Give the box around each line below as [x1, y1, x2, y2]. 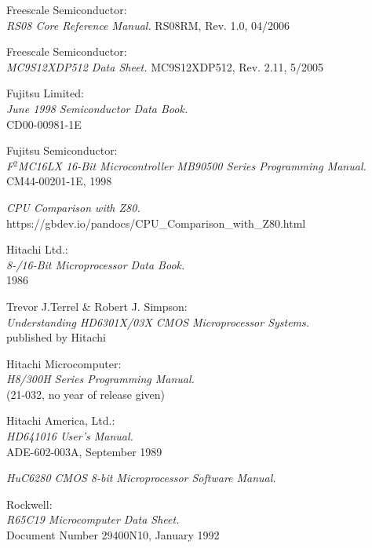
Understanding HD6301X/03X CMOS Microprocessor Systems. [6, 313, 310, 330]
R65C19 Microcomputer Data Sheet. [6, 511, 180, 528]
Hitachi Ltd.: [6, 241, 68, 258]
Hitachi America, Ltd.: [6, 412, 115, 429]
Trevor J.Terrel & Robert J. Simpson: [6, 298, 188, 314]
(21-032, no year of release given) [6, 385, 165, 402]
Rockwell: [6, 495, 53, 512]
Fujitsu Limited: [6, 85, 84, 101]
